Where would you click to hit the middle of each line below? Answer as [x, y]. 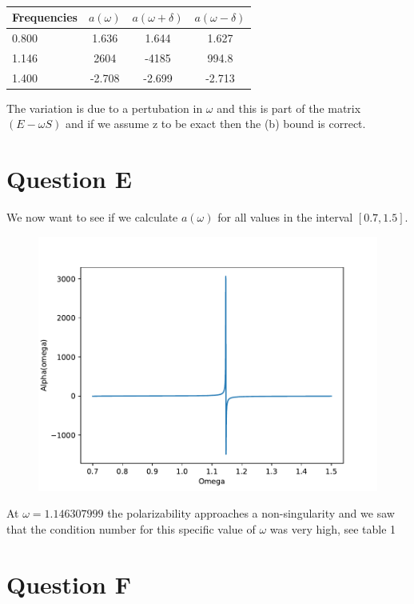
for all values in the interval [285, 216]
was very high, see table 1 [333, 528]
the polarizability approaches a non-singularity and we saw [251, 513]
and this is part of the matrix [289, 108]
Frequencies [45, 17]
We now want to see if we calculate [92, 216]
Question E [69, 178]
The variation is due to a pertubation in [105, 108]
